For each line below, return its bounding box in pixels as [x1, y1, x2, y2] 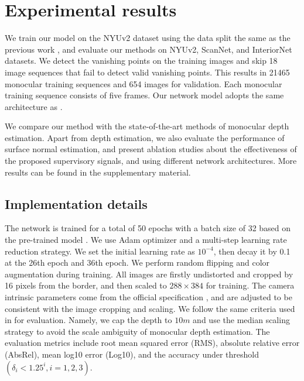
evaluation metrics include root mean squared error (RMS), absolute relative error [5, 337, 300, 349]
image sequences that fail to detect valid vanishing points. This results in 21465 [5, 66, 290, 78]
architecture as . [5, 100, 63, 112]
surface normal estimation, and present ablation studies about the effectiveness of [5, 143, 297, 155]
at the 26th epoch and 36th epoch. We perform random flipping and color [5, 256, 270, 269]
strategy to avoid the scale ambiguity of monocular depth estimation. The [5, 325, 270, 337]
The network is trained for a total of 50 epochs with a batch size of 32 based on [5, 222, 291, 234]
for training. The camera [206, 279, 295, 291]
